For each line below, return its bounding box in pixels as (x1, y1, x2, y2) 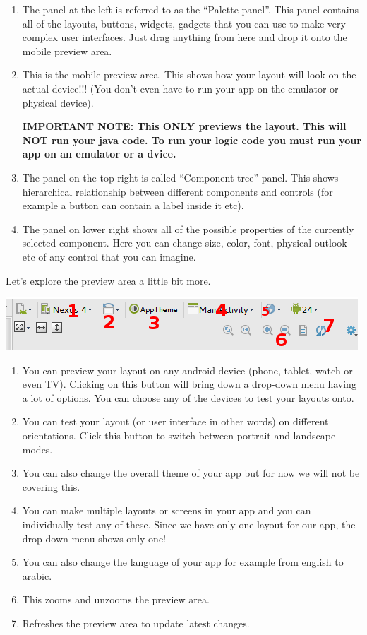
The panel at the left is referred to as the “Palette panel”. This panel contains (22, 2, 359, 16)
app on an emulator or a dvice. (22, 146, 176, 161)
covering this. (22, 479, 80, 494)
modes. (22, 441, 53, 456)
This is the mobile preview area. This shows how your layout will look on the (22, 67, 356, 82)
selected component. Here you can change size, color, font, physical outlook (22, 235, 347, 250)
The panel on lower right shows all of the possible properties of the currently (22, 221, 354, 236)
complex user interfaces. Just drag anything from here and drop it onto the (22, 30, 347, 44)
